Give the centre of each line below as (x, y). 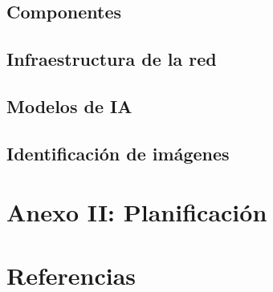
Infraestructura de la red (112, 59)
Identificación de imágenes (118, 153)
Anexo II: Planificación (137, 212)
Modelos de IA (69, 105)
